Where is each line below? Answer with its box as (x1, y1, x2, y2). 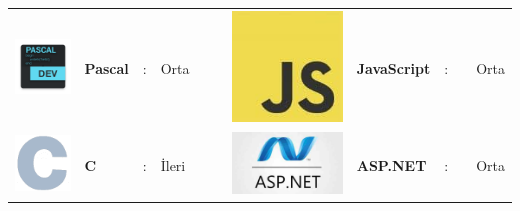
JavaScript (356, 57, 431, 78)
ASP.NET (356, 154, 427, 175)
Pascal (84, 57, 129, 78)
